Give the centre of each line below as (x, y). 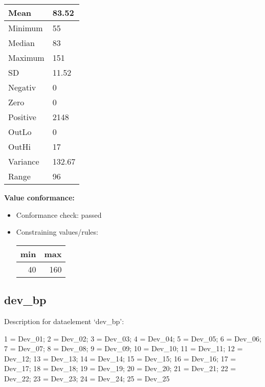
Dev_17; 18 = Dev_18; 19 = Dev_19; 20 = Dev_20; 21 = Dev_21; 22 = (120, 368)
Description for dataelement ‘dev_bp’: (64, 321)
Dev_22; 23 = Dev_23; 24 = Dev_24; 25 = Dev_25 (87, 378)
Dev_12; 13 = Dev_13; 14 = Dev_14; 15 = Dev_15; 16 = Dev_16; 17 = (120, 358)
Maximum (26, 58)
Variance (24, 161)
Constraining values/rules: (57, 232)
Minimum (26, 28)
